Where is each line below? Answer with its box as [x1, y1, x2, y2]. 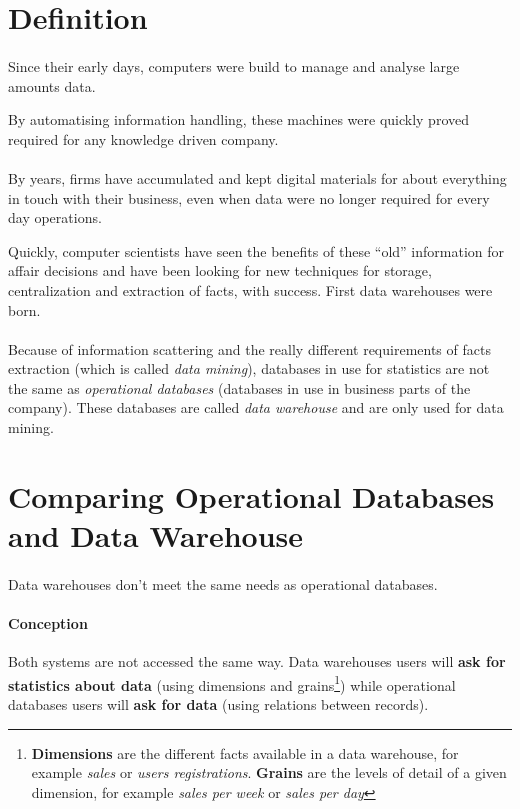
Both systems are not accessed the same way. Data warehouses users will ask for [8, 651, 506, 672]
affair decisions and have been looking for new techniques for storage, [8, 260, 432, 281]
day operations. [8, 207, 102, 228]
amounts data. [8, 75, 96, 96]
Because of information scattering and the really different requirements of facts [8, 338, 491, 359]
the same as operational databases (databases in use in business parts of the [8, 377, 471, 398]
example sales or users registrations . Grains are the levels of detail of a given [31, 762, 507, 783]
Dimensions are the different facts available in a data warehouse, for [31, 742, 459, 763]
